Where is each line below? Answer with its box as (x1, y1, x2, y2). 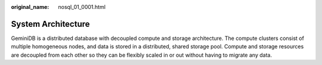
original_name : (11, 4, 49, 10)
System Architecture (11, 18, 90, 29)
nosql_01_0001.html (58, 4, 106, 10)
